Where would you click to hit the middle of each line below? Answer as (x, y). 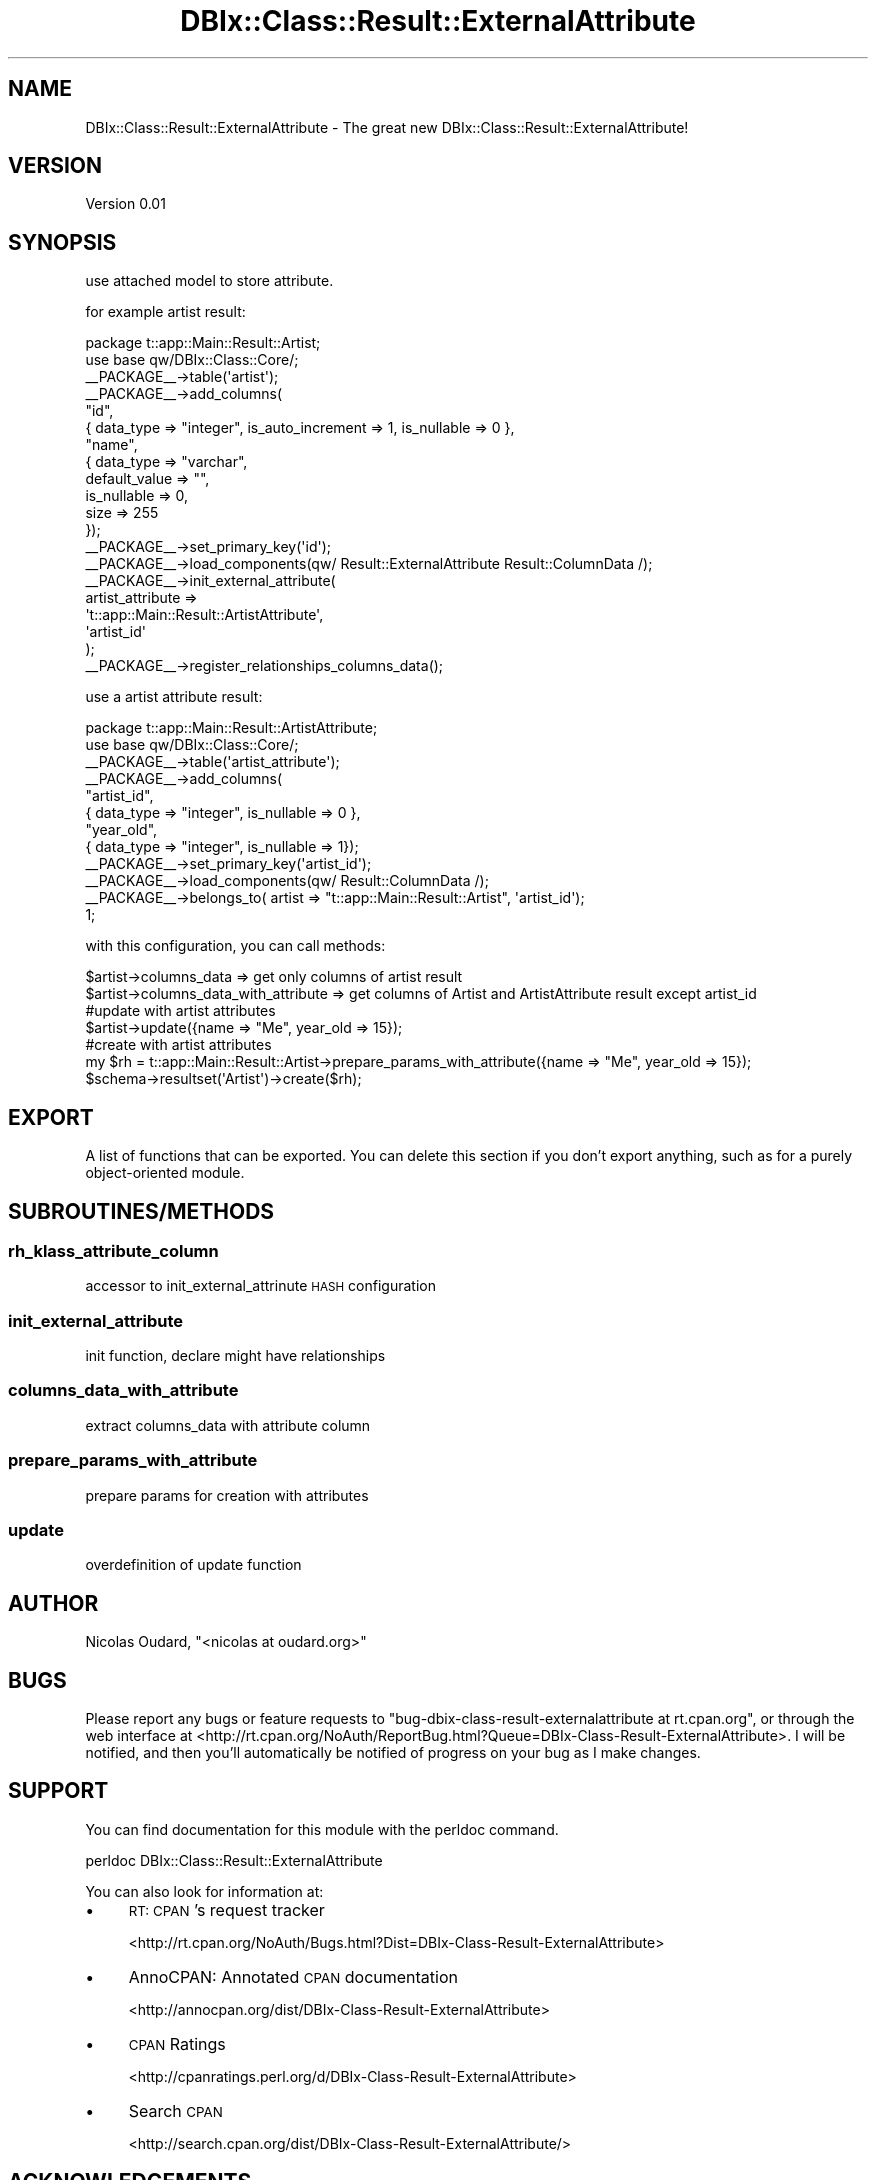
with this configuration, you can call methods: (235, 946)
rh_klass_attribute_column (113, 1250)
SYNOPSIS (62, 242)
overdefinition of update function (193, 1565)
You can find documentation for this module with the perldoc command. (322, 1829)
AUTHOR (53, 1603)
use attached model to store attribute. (209, 281)
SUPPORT (58, 1791)
